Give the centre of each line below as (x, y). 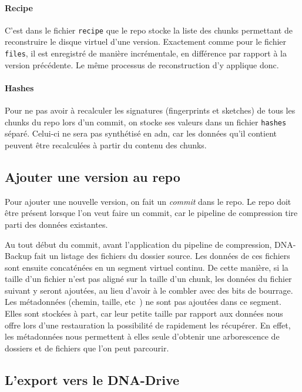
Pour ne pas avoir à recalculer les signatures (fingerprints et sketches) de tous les (150, 110)
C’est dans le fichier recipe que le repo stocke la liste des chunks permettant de (149, 30)
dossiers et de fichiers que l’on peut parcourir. (87, 348)
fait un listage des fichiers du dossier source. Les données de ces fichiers (162, 256)
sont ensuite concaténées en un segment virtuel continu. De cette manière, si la (147, 267)
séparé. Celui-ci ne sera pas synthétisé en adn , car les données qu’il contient (141, 133)
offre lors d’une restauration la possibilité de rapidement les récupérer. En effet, (148, 325)
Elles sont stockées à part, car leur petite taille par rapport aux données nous (144, 313)
